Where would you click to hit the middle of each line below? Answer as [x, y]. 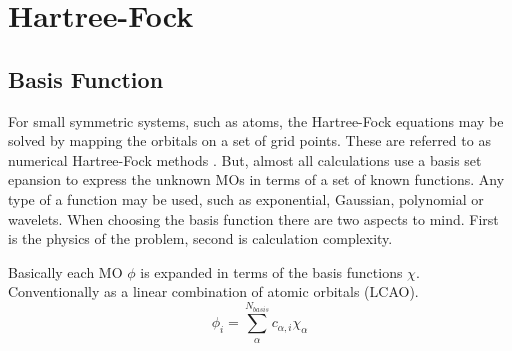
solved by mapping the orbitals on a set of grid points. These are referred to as [249, 140]
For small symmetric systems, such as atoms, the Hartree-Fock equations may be [256, 120]
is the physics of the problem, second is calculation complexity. [200, 238]
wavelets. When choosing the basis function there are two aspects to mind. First [253, 218]
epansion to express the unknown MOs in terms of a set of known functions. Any [256, 179]
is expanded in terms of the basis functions [271, 271]
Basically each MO [65, 271]
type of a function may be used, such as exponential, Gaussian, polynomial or [246, 198]
